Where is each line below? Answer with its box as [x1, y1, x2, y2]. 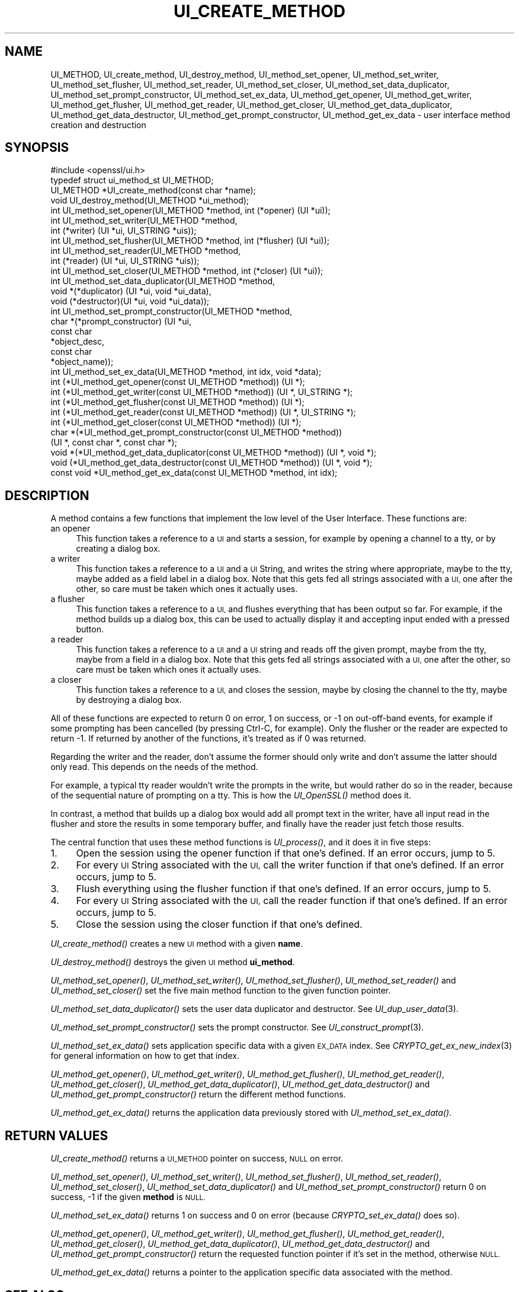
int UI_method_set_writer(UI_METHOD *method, [50, 215, 238, 226]
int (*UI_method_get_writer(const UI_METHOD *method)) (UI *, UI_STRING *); [50, 387, 353, 397]
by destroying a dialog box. [76, 695, 182, 705]
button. [76, 624, 104, 635]
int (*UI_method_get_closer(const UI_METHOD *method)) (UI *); [50, 417, 302, 428]
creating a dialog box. [76, 543, 161, 554]
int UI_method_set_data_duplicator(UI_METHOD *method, [50, 276, 275, 287]
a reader [50, 634, 84, 645]
